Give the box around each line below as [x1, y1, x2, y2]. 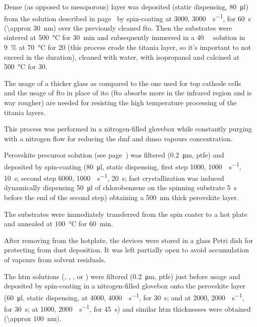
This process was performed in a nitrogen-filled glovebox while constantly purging [4, 123, 252, 134]
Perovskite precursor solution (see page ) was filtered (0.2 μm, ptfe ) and [4, 150, 224, 160]
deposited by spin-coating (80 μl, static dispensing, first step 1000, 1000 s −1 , [4, 160, 241, 171]
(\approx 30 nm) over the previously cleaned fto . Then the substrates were [4, 22, 232, 33]
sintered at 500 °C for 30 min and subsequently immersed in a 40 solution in [4, 32, 245, 42]
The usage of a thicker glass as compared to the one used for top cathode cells [4, 78, 241, 88]
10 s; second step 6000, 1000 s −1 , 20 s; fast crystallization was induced [4, 171, 224, 183]
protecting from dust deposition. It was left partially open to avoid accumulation [4, 245, 249, 255]
